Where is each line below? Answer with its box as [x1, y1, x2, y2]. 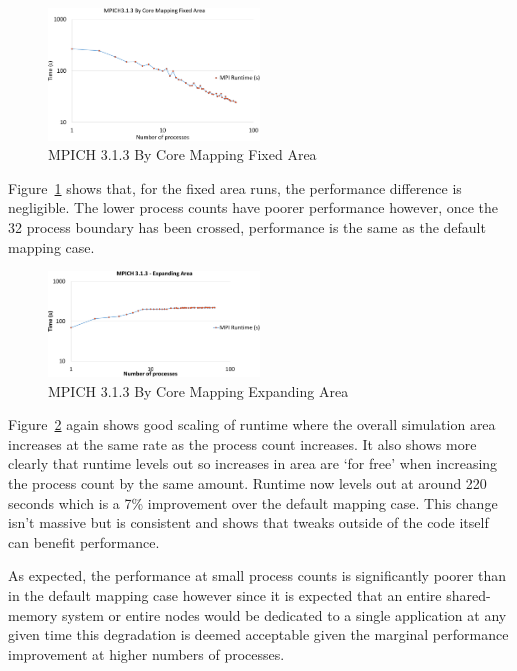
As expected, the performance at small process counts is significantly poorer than [8, 565, 507, 586]
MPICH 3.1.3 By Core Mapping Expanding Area [48, 380, 349, 401]
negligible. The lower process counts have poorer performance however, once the [8, 197, 499, 218]
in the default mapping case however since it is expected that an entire [8, 585, 442, 606]
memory [8, 604, 58, 625]
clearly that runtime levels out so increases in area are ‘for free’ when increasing [8, 453, 498, 474]
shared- [446, 585, 491, 606]
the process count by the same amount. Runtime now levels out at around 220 [8, 473, 487, 494]
